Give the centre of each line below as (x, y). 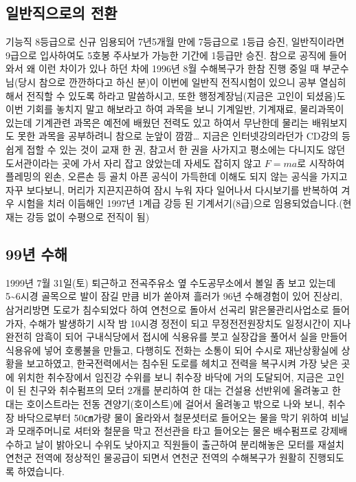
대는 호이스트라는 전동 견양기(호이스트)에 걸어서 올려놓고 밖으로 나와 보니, (165, 404)
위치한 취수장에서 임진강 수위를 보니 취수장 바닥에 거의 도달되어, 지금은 (170, 376)
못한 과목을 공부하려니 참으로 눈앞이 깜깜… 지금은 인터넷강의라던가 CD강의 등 (184, 136)
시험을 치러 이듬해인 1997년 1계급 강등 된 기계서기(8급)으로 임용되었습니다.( (180, 203)
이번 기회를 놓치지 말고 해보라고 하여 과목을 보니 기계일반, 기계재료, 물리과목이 (175, 109)
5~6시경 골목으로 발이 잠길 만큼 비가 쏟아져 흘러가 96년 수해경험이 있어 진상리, (174, 296)
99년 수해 (37, 253)
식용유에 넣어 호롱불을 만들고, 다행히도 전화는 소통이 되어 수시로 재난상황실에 (172, 350)
